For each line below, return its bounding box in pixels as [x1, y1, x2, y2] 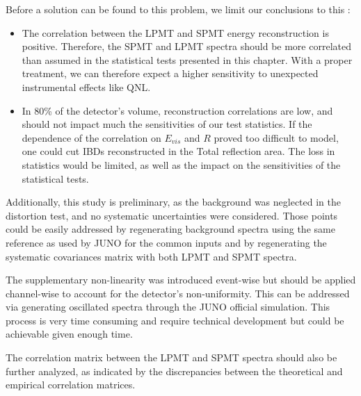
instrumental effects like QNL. [22, 79, 151, 94]
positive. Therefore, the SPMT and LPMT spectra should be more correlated [22, 39, 351, 53]
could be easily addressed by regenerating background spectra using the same [6, 222, 335, 236]
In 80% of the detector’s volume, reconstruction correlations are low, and [22, 103, 333, 117]
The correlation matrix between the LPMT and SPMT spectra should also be [6, 350, 337, 365]
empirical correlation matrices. [6, 377, 136, 392]
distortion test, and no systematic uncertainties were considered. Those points [6, 208, 338, 222]
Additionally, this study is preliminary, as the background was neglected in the [6, 195, 341, 209]
